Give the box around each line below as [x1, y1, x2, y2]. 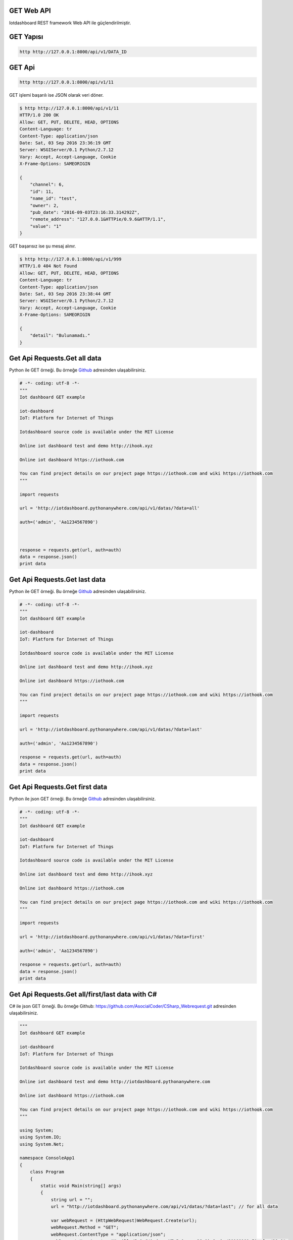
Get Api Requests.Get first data [9, 783, 107, 791]
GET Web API [9, 6, 51, 15]
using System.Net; [19, 1141, 64, 1147]
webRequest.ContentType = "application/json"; [50, 1232, 166, 1237]
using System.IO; [19, 1134, 62, 1140]
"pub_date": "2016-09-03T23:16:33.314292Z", [30, 209, 140, 215]
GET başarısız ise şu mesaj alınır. [9, 243, 76, 249]
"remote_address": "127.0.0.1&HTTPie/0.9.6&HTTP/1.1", [30, 216, 166, 222]
